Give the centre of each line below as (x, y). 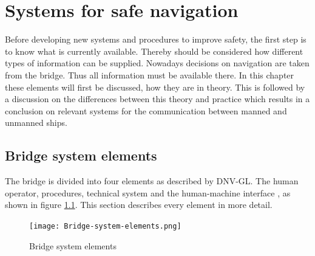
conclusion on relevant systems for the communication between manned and (146, 110)
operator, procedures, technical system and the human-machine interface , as (148, 192)
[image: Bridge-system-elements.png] (105, 226)
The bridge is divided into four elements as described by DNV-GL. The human (152, 181)
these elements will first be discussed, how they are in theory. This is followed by (155, 87)
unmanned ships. (36, 123)
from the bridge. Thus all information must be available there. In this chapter (150, 74)
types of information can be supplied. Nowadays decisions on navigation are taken (157, 63)
